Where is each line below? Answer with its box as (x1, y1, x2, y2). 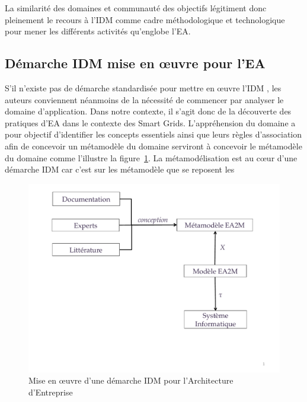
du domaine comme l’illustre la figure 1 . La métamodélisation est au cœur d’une (5, 151, 298, 164)
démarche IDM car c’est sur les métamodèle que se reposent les (5, 163, 235, 176)
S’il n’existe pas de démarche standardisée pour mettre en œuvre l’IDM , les (5, 81, 282, 94)
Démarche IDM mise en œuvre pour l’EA (5, 54, 266, 72)
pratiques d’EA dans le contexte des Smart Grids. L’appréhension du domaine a (5, 116, 296, 129)
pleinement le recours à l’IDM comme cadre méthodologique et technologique (5, 13, 285, 25)
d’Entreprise (28, 385, 73, 398)
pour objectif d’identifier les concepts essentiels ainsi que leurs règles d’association (5, 128, 302, 141)
